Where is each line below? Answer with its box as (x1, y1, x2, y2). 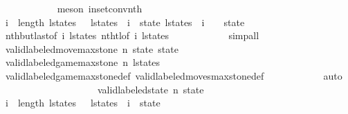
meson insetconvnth (57, 1, 143, 15)
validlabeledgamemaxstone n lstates (5, 55, 161, 69)
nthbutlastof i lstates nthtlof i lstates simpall (5, 28, 259, 43)
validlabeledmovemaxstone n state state (5, 41, 178, 56)
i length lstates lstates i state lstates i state (5, 14, 245, 29)
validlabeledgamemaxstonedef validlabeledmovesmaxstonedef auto (5, 68, 342, 82)
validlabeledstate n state (97, 82, 204, 96)
